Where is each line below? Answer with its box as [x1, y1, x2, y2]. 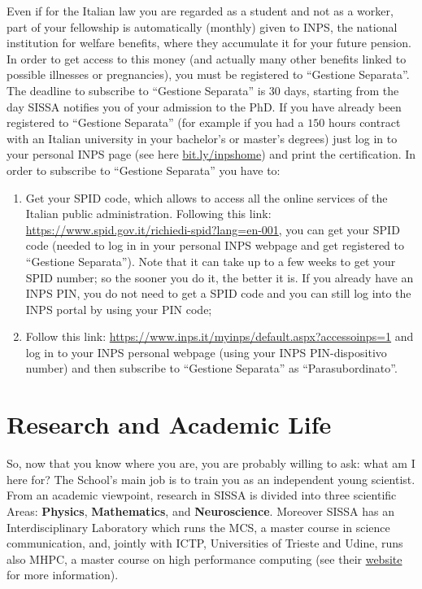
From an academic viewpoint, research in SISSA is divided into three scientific [7, 486, 397, 504]
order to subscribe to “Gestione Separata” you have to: [7, 161, 281, 178]
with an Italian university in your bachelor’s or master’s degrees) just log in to [7, 129, 398, 146]
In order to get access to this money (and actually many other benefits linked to [7, 50, 407, 67]
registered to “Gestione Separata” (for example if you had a [7, 114, 304, 131]
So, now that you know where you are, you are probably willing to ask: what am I [7, 455, 415, 472]
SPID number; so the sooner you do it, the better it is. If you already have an [25, 268, 414, 286]
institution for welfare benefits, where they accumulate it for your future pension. [7, 34, 411, 51]
